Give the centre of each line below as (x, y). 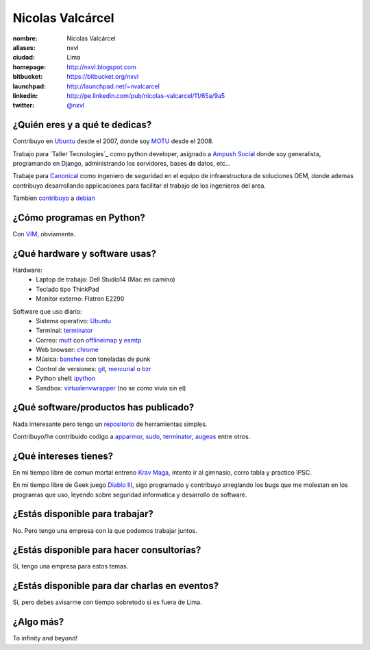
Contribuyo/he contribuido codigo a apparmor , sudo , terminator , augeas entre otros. (132, 436)
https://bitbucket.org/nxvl (103, 77)
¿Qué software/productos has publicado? (103, 408)
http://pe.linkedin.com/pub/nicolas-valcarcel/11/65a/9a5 (146, 95)
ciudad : (24, 58)
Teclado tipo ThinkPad (67, 289)
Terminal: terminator (64, 330)
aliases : (24, 47)
